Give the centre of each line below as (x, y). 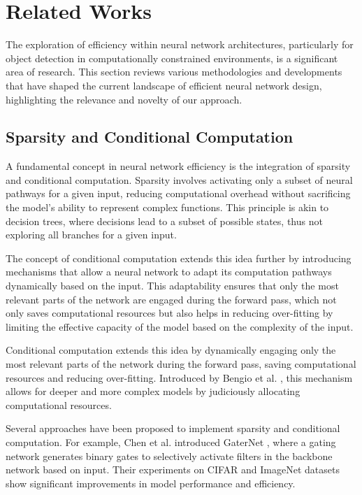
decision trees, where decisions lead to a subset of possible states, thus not (164, 221)
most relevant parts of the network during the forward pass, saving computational (181, 364)
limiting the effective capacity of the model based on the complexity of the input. (180, 326)
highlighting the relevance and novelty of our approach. (124, 99)
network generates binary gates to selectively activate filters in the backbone (169, 455)
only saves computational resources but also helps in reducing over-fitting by (169, 313)
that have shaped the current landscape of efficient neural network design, (164, 85)
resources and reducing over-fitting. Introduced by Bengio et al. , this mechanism (179, 377)
